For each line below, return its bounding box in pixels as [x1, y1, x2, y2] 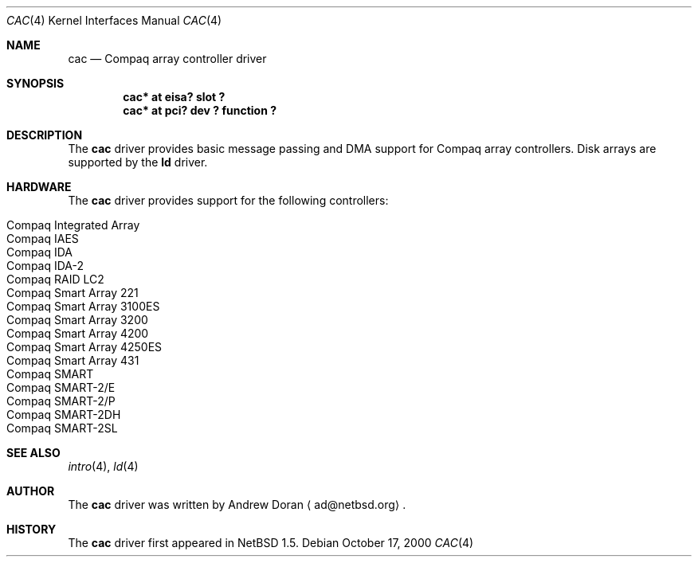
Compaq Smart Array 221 [6, 286, 139, 299]
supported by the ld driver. [68, 155, 208, 169]
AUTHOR [6, 484, 55, 498]
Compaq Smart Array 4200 [6, 326, 149, 340]
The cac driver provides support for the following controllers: [68, 194, 389, 207]
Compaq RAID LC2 [6, 272, 104, 286]
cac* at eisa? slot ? [123, 90, 225, 104]
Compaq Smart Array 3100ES [6, 299, 160, 313]
